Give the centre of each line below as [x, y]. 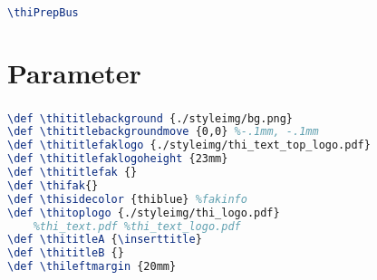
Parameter [74, 73]
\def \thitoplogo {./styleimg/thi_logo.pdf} [144, 212]
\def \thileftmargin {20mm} [92, 267]
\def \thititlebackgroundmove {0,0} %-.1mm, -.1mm [163, 132]
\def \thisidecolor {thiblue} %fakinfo [127, 199]
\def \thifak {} [53, 185]
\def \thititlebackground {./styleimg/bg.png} [150, 118]
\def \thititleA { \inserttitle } [105, 240]
